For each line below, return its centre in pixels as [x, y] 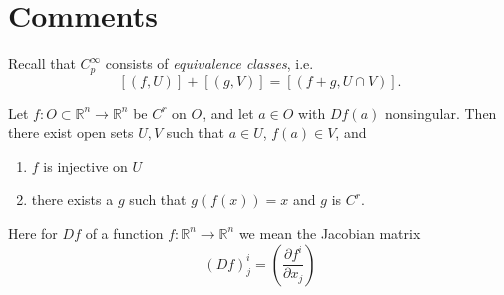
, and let [228, 112]
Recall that [42, 63]
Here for [33, 232]
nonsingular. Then [441, 112]
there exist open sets [71, 132]
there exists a [72, 199]
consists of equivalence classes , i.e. [209, 63]
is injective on [85, 165]
